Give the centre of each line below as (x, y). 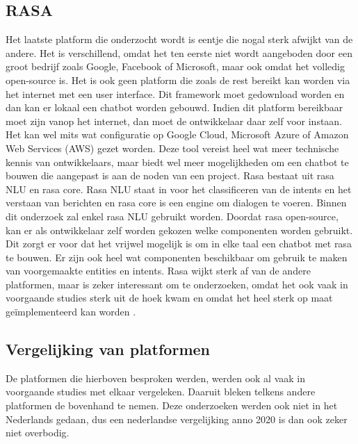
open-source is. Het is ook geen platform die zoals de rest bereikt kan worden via (178, 80)
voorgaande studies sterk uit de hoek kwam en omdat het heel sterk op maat (169, 298)
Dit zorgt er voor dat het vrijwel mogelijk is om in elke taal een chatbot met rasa (179, 244)
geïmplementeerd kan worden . (71, 312)
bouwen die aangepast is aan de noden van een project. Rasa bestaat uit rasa (170, 175)
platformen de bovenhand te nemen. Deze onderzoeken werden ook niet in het (172, 405)
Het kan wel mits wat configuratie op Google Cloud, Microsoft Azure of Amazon (177, 134)
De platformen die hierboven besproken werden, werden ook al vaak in (155, 378)
